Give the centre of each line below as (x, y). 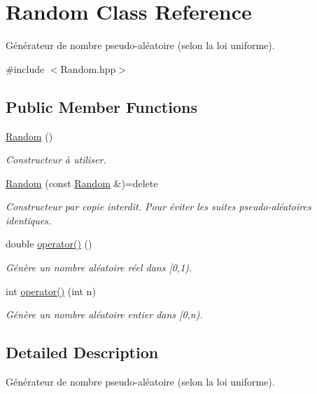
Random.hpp (88, 68)
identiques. (29, 220)
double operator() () (49, 244)
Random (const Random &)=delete (82, 183)
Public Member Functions (101, 106)
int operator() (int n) (51, 291)
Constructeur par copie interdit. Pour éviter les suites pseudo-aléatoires (158, 206)
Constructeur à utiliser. (56, 159)
